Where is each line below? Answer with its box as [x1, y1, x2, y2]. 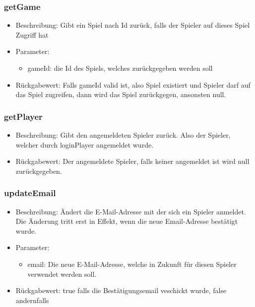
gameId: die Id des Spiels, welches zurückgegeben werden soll [27, 63, 213, 73]
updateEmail [4, 187, 56, 199]
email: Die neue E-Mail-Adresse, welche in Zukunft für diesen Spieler [27, 258, 237, 269]
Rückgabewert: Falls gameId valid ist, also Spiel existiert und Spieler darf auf [15, 79, 251, 90]
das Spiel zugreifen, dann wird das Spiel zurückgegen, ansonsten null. [15, 89, 226, 100]
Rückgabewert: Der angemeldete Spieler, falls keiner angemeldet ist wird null [15, 156, 250, 166]
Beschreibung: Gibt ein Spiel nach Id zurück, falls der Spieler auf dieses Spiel [15, 20, 250, 30]
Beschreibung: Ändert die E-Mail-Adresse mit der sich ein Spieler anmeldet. [15, 206, 246, 216]
